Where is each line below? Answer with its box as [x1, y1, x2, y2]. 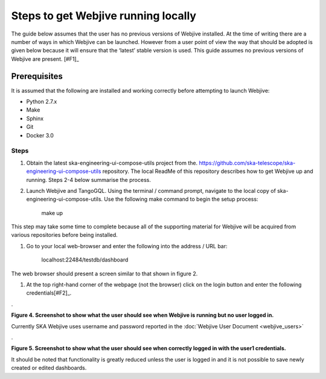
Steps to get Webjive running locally [11, 9, 196, 22]
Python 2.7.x [26, 98, 57, 105]
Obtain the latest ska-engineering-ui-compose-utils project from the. [26, 159, 198, 166]
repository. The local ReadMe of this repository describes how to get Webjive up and [102, 168, 313, 175]
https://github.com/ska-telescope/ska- [199, 159, 296, 166]
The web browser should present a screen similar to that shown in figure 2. [11, 270, 198, 277]
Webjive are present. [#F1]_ [11, 55, 79, 63]
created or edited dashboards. [11, 365, 87, 372]
